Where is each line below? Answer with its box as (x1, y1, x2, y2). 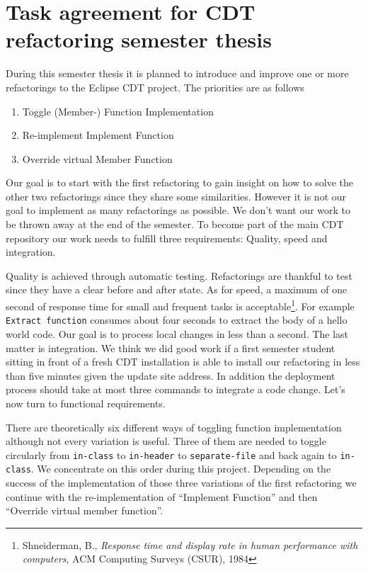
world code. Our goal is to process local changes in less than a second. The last (6, 326, 349, 341)
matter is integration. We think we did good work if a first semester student (6, 340, 335, 355)
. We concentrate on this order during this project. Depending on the (30, 461, 331, 476)
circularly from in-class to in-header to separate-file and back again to (6, 447, 337, 462)
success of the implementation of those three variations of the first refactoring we (6, 475, 357, 490)
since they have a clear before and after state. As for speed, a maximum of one (6, 282, 347, 297)
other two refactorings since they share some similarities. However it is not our (6, 188, 347, 203)
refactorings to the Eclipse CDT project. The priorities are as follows (6, 79, 304, 94)
